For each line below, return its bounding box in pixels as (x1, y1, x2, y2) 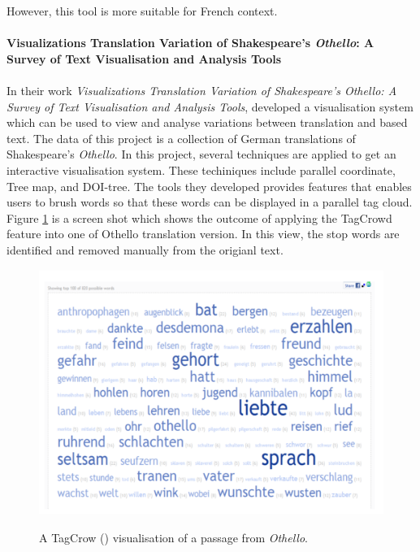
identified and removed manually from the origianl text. (6, 241, 284, 258)
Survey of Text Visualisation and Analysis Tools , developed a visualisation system (6, 98, 414, 115)
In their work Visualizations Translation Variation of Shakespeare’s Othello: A (6, 81, 397, 98)
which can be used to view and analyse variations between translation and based (6, 114, 408, 131)
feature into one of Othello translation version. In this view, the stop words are (6, 225, 400, 242)
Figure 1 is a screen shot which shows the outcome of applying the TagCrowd (6, 209, 392, 226)
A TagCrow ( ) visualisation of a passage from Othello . (39, 529, 309, 546)
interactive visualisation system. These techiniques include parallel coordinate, (6, 161, 396, 178)
